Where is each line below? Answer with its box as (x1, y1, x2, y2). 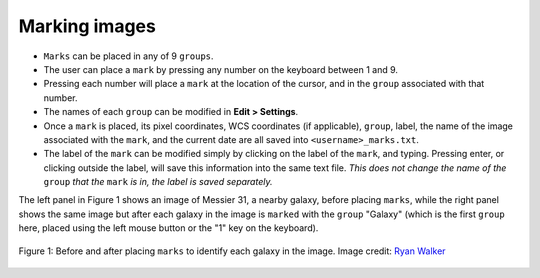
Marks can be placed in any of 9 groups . (43, 50, 214, 62)
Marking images (18, 15, 157, 37)
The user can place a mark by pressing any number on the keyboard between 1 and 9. (43, 63, 399, 75)
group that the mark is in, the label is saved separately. (43, 176, 273, 188)
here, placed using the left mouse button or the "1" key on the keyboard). (18, 222, 319, 234)
